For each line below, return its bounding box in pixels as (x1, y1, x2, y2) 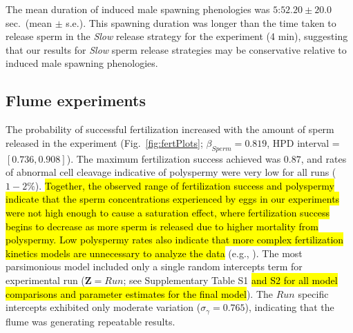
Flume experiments (6, 90, 146, 111)
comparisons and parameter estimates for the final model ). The (6, 286, 274, 301)
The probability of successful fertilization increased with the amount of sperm (6, 122, 334, 137)
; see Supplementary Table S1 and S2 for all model (123, 272, 338, 287)
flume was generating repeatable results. (6, 314, 175, 328)
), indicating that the (245, 300, 334, 314)
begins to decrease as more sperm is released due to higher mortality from (6, 219, 318, 233)
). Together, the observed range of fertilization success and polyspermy (35, 178, 334, 192)
